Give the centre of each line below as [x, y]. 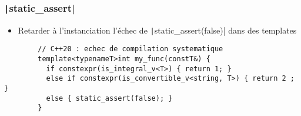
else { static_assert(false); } [109, 98]
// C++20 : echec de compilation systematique [131, 49]
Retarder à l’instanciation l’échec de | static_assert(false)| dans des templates [157, 30]
